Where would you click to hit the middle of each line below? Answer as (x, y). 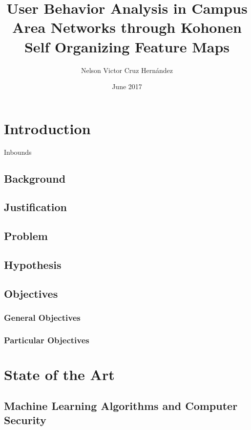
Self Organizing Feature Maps (127, 46)
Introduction (47, 128)
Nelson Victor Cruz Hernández (127, 70)
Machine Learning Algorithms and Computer (121, 405)
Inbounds (18, 152)
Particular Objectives (47, 340)
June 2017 (127, 86)
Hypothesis (33, 264)
